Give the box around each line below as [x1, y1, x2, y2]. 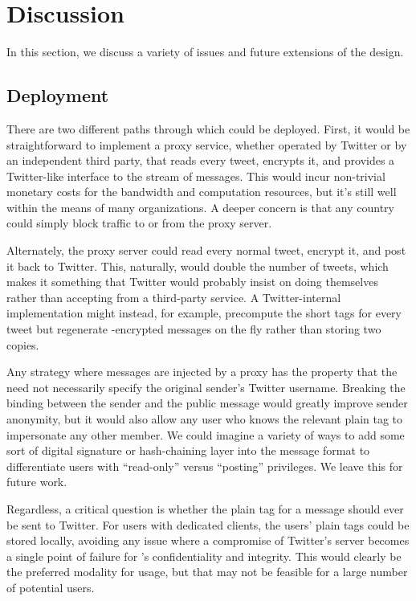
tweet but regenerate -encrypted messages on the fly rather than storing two [6, 321, 381, 337]
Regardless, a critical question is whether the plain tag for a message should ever [6, 500, 404, 517]
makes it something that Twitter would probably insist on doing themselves [6, 273, 378, 290]
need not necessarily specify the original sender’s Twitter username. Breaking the [6, 378, 406, 395]
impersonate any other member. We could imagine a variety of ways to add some [6, 426, 405, 443]
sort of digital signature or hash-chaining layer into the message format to [6, 442, 370, 459]
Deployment [6, 83, 109, 108]
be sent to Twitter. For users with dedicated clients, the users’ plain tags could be [6, 516, 410, 533]
